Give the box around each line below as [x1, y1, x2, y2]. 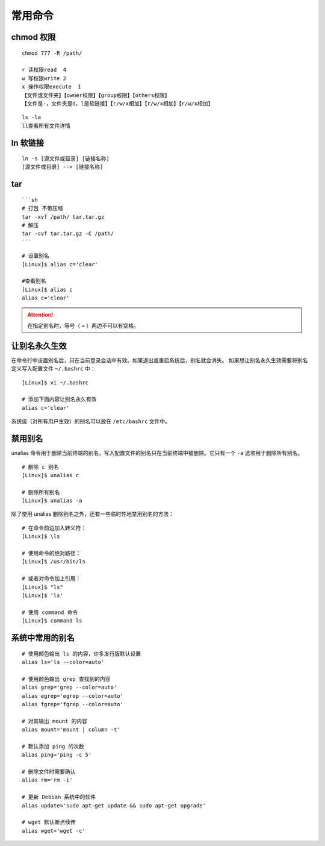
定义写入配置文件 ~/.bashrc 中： [11, 365, 96, 372]
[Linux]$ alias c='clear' [22, 261, 99, 268]
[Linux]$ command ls [22, 618, 82, 624]
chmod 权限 [11, 32, 56, 42]
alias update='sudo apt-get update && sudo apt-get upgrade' [22, 802, 206, 809]
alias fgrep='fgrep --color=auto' [22, 701, 123, 707]
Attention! [27, 311, 54, 318]
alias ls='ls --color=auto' [22, 659, 105, 665]
